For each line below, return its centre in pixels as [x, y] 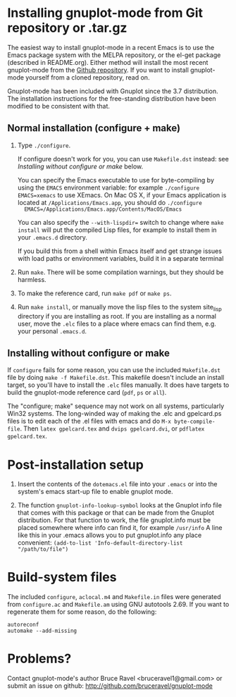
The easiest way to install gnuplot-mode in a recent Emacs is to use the [111, 47]
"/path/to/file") [43, 550]
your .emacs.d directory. [52, 237]
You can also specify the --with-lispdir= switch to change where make [120, 222]
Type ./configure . [44, 145]
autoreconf [23, 625]
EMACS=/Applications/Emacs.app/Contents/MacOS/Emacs [103, 209]
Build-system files [62, 578]
